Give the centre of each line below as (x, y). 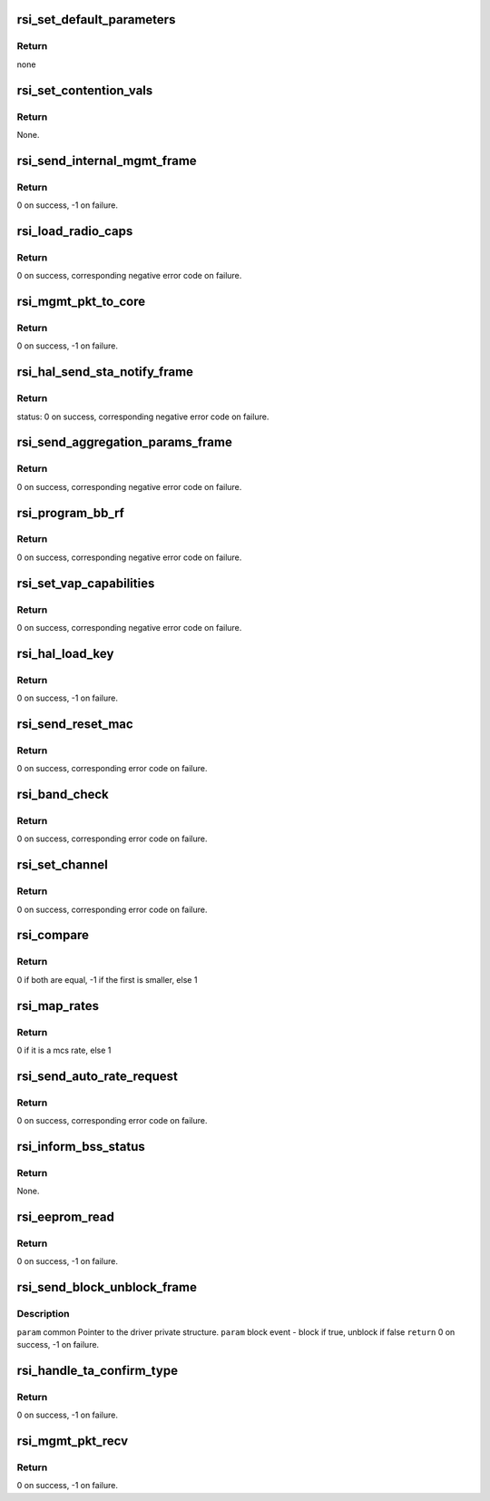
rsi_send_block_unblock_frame (107, 1287)
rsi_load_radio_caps (75, 231)
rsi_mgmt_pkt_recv (73, 1441)
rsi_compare (53, 935)
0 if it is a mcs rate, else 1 (64, 1050)
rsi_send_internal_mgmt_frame (107, 160)
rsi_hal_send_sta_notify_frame (105, 372)
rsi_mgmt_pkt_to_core (81, 302)
